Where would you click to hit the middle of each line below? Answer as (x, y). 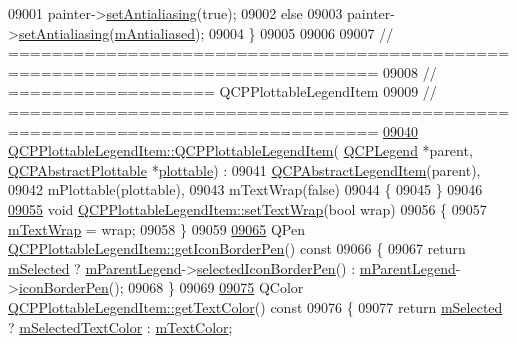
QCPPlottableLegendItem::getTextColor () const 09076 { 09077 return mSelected (255, 306)
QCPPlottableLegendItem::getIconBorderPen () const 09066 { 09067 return (237, 248)
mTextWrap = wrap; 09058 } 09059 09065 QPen (157, 228)
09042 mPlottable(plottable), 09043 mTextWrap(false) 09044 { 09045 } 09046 (245, 189)
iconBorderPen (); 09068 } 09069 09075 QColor (161, 287)
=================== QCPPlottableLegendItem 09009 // (222, 91)
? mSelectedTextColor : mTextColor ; (120, 326)
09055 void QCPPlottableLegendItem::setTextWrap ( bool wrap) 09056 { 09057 (247, 208)
